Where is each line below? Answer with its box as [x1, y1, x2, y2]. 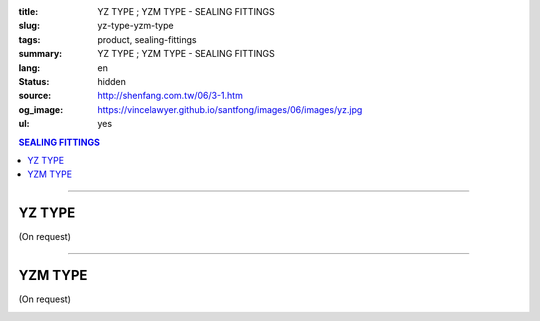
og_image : [18, 103, 64, 115]
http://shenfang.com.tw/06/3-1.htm [97, 90, 244, 102]
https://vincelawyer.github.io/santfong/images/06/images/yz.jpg [97, 103, 363, 115]
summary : [18, 48, 63, 60]
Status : [18, 75, 50, 87]
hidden [97, 75, 127, 87]
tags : [18, 33, 41, 45]
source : [18, 90, 52, 102]
